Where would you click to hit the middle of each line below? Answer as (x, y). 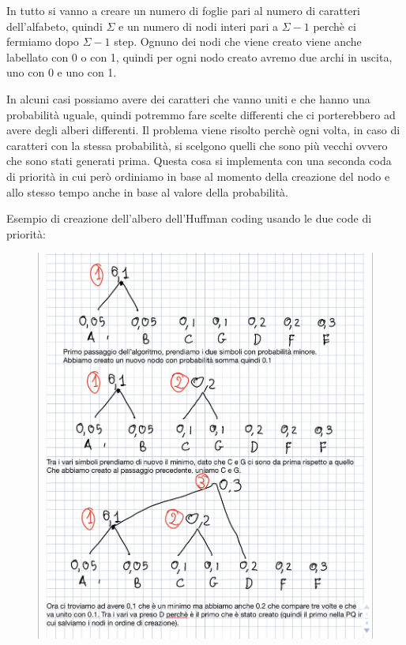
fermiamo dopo (43, 41)
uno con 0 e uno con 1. (62, 72)
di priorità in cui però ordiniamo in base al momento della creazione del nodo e (198, 176)
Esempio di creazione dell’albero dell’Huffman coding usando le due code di (189, 218)
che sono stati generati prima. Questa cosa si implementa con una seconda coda (199, 161)
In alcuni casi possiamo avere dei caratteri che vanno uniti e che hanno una (188, 98)
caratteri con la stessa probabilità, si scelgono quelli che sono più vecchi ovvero (197, 145)
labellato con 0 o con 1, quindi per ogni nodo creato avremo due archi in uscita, (199, 56)
